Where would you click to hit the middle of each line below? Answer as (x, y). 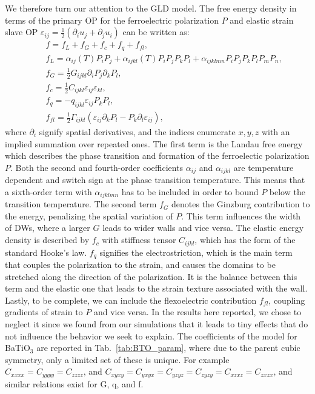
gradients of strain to (44, 312)
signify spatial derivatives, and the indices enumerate (137, 132)
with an (276, 132)
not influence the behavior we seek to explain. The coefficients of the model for (151, 336)
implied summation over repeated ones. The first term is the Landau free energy (154, 143)
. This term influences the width (241, 215)
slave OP (22, 32)
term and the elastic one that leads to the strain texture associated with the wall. (156, 288)
